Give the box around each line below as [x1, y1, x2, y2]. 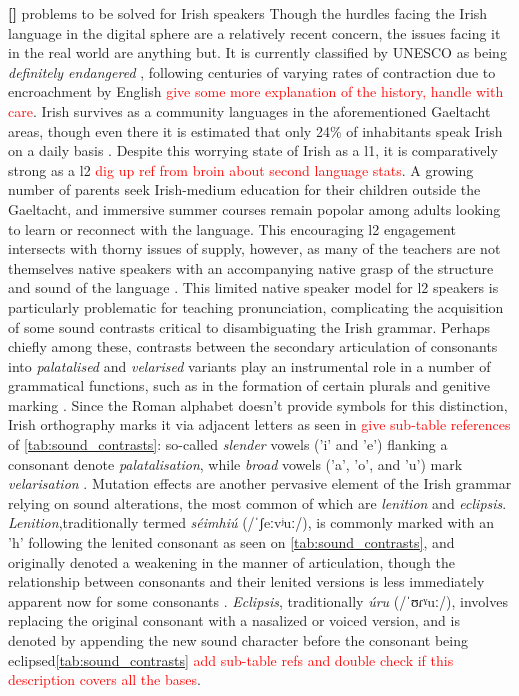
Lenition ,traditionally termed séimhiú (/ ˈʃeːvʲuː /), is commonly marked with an [8, 512, 495, 533]
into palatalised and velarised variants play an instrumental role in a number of [8, 355, 491, 376]
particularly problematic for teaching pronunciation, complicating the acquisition [8, 296, 504, 317]
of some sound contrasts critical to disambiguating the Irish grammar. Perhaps [8, 316, 491, 337]
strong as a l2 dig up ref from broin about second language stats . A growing [8, 159, 474, 180]
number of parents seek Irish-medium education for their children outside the [8, 179, 481, 200]
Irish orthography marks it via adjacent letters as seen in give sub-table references [8, 414, 511, 435]
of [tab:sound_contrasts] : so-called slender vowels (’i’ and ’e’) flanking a [8, 434, 448, 455]
